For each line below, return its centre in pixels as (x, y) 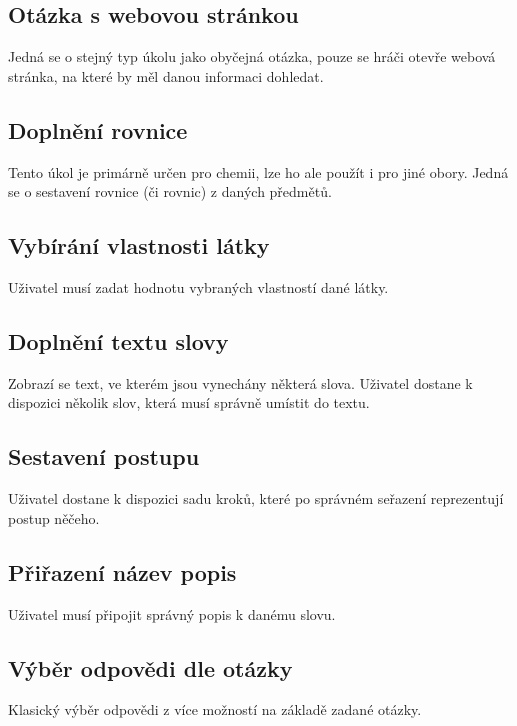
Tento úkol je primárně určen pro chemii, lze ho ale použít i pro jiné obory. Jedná (258, 171)
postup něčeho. (54, 517)
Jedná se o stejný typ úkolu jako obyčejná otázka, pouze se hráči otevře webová (252, 56)
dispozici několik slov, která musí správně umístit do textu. (189, 402)
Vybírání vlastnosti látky (139, 245)
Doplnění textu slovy (118, 340)
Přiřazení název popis (122, 571)
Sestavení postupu (104, 456)
